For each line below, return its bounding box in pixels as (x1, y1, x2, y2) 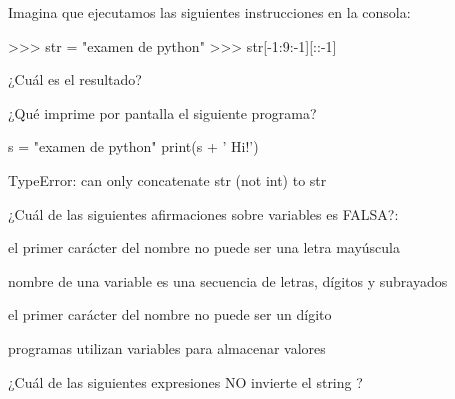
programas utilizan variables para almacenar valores (8, 337, 326, 358)
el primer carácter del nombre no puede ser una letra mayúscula (8, 237, 401, 258)
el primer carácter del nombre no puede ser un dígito (8, 304, 332, 325)
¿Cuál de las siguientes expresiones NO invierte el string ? (8, 371, 363, 392)
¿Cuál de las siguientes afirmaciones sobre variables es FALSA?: (8, 203, 399, 224)
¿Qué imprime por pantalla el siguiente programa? (8, 102, 317, 123)
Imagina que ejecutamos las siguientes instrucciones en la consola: (8, 2, 411, 22)
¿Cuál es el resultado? (8, 69, 142, 90)
